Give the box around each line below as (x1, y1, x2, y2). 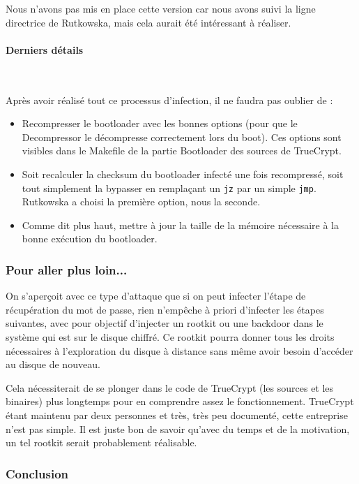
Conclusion (6, 464, 68, 482)
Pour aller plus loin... (6, 261, 128, 278)
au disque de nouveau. (6, 357, 100, 372)
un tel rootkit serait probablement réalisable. (6, 435, 197, 450)
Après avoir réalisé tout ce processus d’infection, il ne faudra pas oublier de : (6, 92, 333, 107)
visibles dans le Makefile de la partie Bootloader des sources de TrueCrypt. (22, 143, 342, 158)
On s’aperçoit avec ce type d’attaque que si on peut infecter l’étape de (6, 288, 306, 303)
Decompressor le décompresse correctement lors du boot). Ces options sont (22, 129, 342, 144)
